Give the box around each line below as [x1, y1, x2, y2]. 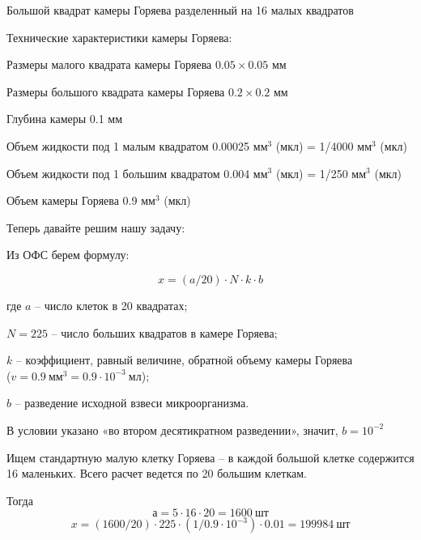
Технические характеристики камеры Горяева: [6, 28, 232, 45]
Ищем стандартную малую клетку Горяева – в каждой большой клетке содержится [6, 449, 415, 466]
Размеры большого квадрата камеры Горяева [6, 83, 225, 100]
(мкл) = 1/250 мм [275, 164, 367, 181]
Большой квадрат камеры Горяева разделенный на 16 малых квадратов [6, 2, 354, 18]
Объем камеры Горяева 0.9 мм [6, 192, 155, 209]
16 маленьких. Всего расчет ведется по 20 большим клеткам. [6, 465, 307, 482]
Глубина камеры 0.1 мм [6, 110, 123, 127]
